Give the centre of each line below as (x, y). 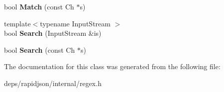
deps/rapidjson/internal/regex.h (53, 83)
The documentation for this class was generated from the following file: (112, 66)
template (17, 23)
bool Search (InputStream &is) (53, 33)
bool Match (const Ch (39, 6)
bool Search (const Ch (40, 49)
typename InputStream (75, 23)
